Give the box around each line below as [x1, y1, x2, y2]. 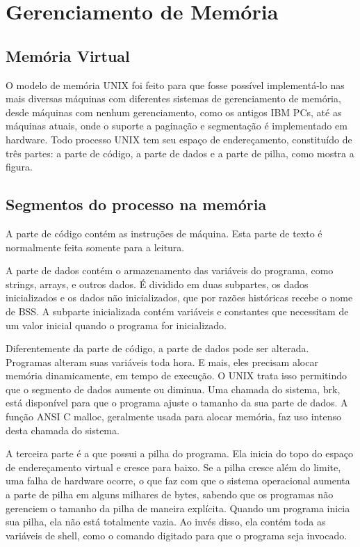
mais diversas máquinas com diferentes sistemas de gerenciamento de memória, [6, 91, 341, 106]
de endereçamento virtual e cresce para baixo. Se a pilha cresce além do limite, [6, 459, 341, 474]
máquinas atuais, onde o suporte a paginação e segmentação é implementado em [6, 118, 347, 133]
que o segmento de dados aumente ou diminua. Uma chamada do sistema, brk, [6, 381, 341, 396]
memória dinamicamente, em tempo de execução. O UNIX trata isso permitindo [6, 368, 347, 383]
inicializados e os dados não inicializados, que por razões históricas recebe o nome [6, 290, 353, 305]
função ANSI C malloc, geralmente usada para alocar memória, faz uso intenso [6, 409, 341, 424]
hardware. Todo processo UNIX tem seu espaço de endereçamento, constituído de [6, 132, 352, 146]
